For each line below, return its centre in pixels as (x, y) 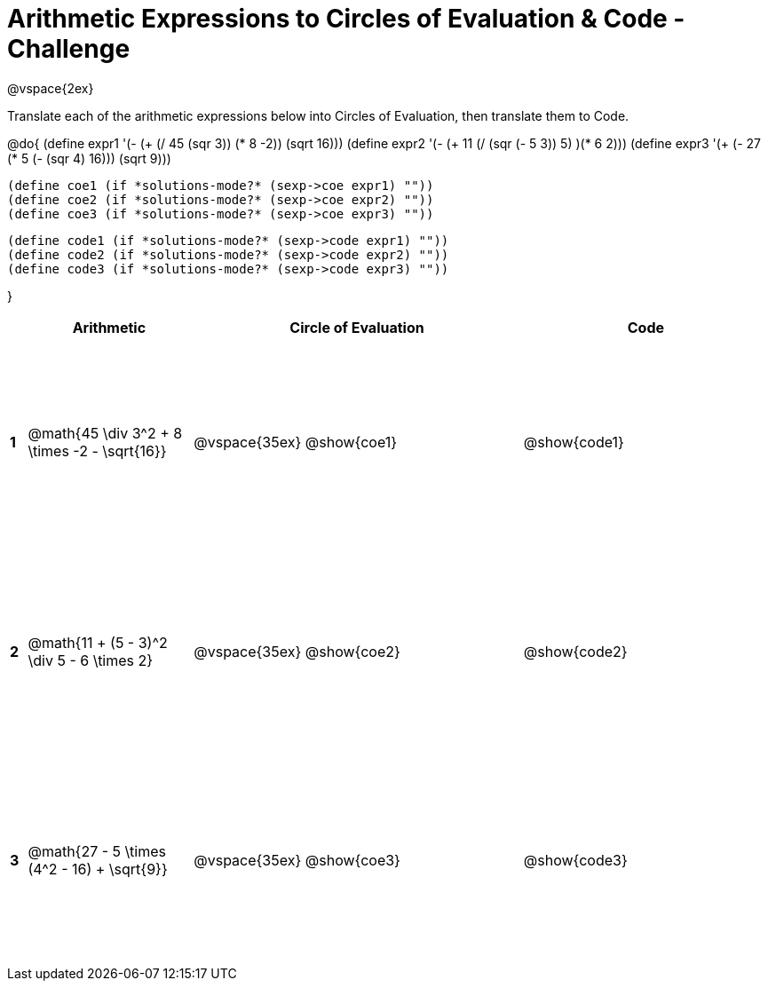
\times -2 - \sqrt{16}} (97, 451)
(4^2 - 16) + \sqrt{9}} (98, 869)
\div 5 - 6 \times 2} (91, 660)
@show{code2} (575, 651)
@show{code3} (575, 861)
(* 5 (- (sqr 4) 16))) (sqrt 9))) (89, 158)
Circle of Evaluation (357, 327)
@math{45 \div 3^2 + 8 (105, 434)
